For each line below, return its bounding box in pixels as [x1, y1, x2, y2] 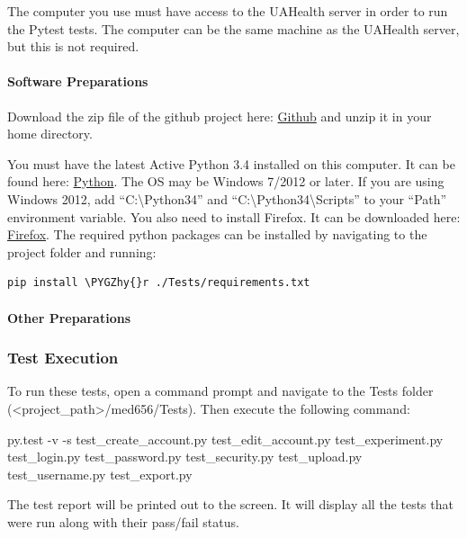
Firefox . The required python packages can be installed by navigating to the [7, 225, 427, 244]
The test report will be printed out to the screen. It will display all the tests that [7, 495, 454, 514]
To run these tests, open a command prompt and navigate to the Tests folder [7, 381, 434, 400]
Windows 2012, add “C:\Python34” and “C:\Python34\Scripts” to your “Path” [7, 189, 447, 208]
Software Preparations [7, 72, 148, 91]
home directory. [7, 124, 93, 143]
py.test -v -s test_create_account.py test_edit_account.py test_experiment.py [7, 429, 444, 448]
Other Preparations [7, 308, 131, 327]
